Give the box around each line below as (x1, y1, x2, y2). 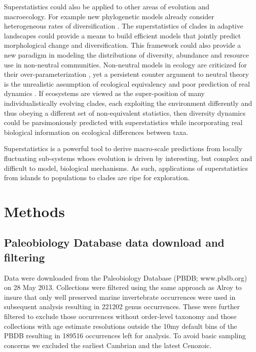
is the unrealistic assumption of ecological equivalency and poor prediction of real (4, 78, 250, 89)
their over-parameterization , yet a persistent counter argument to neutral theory (4, 69, 249, 79)
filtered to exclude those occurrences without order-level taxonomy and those (4, 311, 237, 321)
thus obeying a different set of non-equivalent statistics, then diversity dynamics (4, 107, 246, 118)
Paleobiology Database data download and (4, 235, 225, 250)
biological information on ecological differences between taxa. (4, 127, 188, 137)
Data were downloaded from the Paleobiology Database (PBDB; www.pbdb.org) (4, 272, 247, 283)
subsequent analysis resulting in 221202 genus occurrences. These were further (4, 301, 240, 312)
